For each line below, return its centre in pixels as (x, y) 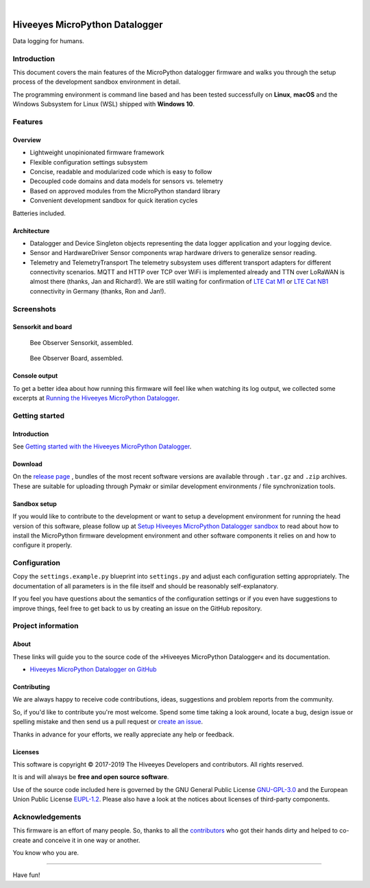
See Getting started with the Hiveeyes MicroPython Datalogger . (102, 446)
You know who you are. (46, 852)
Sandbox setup (35, 503)
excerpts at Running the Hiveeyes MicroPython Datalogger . (96, 398)
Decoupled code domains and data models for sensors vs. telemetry (126, 181)
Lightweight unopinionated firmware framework (97, 153)
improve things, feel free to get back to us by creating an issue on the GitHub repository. (137, 608)
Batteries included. (39, 213)
